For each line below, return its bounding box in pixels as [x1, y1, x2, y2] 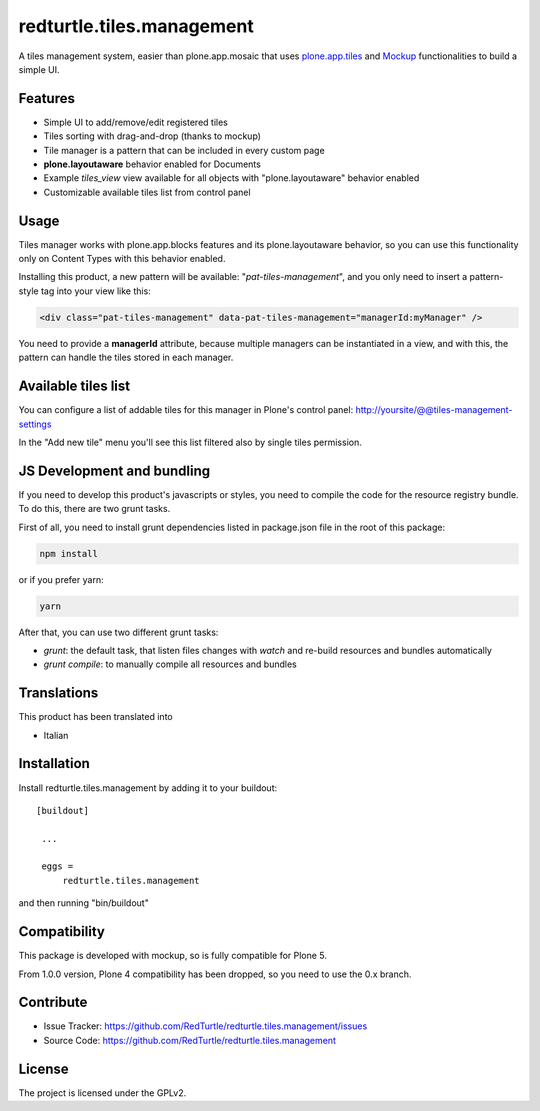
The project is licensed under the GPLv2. [18, 1086, 187, 1099]
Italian [43, 729, 69, 741]
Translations [18, 685, 99, 702]
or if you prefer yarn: [18, 573, 104, 585]
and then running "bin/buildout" [18, 897, 149, 909]
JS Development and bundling [18, 462, 211, 479]
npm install [39, 548, 99, 559]
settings [18, 418, 52, 430]
